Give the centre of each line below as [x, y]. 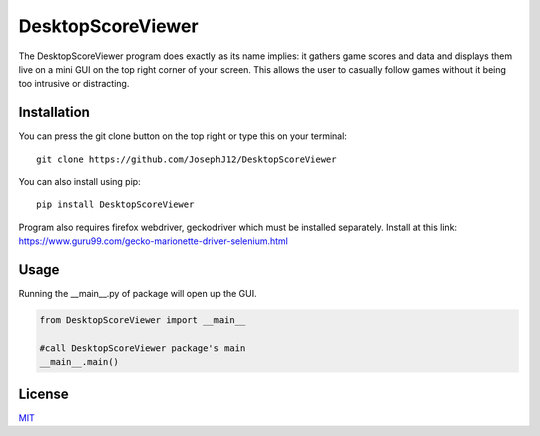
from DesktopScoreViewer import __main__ [142, 320]
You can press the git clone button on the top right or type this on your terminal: [182, 136]
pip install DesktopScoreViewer [115, 204]
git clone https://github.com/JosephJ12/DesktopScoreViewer [186, 159]
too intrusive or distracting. [74, 84]
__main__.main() [79, 362]
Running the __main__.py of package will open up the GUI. [137, 294]
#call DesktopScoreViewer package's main [142, 348]
